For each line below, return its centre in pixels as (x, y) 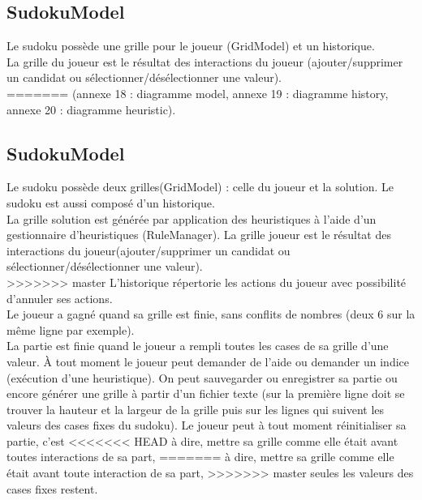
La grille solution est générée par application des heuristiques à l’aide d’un (192, 218)
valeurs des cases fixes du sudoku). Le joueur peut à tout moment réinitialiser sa (207, 425)
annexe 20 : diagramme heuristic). (91, 109)
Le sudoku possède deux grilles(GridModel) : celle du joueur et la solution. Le (200, 187)
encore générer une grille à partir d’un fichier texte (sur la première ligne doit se (206, 393)
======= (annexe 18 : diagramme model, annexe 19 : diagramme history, (198, 93)
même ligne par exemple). (71, 329)
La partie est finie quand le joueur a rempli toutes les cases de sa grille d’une (198, 346)
